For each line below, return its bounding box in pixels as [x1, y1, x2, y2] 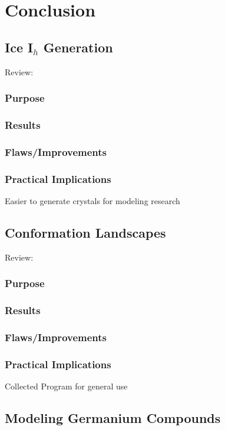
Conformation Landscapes [5, 223, 166, 241]
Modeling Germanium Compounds [5, 409, 221, 427]
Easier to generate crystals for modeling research [5, 194, 180, 206]
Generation [43, 38, 113, 56]
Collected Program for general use [5, 380, 128, 392]
